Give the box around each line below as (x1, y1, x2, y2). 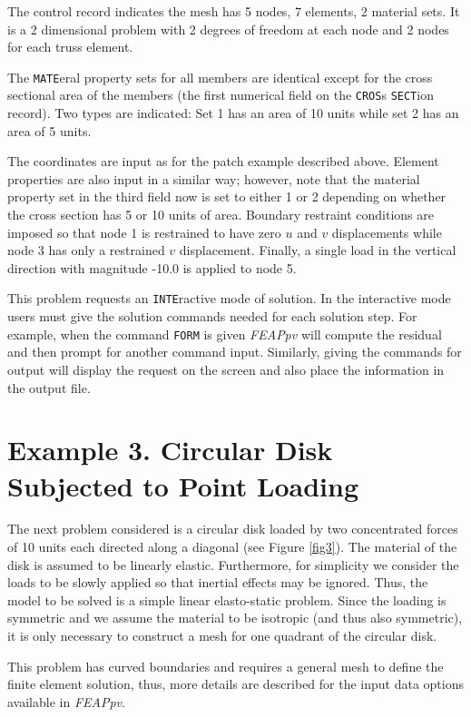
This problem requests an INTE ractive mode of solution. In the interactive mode (7, 289, 451, 308)
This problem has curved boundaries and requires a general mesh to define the (7, 656, 444, 675)
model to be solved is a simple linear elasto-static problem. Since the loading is (7, 590, 446, 609)
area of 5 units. (7, 121, 92, 140)
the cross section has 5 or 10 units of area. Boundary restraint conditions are (7, 205, 434, 224)
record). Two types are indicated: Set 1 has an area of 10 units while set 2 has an (7, 103, 459, 123)
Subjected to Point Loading (7, 467, 359, 504)
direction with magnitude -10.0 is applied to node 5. (7, 258, 297, 277)
